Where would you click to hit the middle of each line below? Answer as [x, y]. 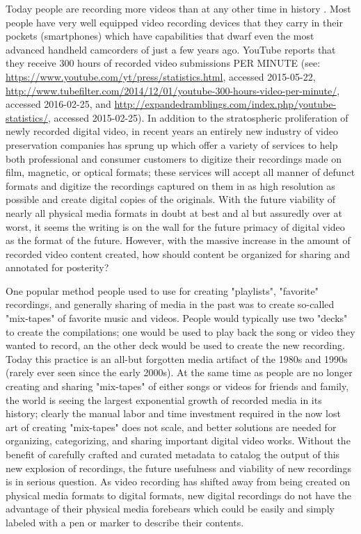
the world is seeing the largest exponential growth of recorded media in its [164, 399]
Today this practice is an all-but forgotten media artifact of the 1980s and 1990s [177, 358]
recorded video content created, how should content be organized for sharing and [178, 253]
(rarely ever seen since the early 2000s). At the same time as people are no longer [179, 372]
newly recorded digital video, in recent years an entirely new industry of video [172, 131]
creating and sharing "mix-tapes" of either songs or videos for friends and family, [177, 386]
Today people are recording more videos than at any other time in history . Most [178, 8]
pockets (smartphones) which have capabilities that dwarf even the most [160, 36]
